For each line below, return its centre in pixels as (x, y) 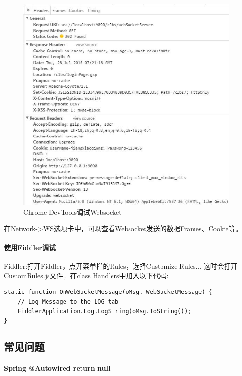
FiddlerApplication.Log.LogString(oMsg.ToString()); (105, 311)
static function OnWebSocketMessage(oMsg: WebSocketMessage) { (108, 292)
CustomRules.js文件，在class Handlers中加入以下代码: (86, 275)
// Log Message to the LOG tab (68, 302)
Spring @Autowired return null (57, 368)
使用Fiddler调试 (30, 248)
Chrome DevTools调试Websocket (73, 212)
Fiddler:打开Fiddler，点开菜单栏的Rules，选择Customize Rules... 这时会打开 (121, 266)
